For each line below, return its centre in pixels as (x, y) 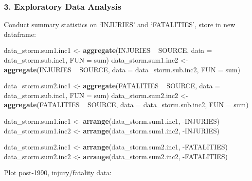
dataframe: (20, 34)
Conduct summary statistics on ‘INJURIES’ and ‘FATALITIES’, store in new (120, 25)
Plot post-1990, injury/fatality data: (58, 173)
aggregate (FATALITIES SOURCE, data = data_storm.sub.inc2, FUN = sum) (126, 105)
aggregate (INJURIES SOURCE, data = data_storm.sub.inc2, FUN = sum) (122, 69)
